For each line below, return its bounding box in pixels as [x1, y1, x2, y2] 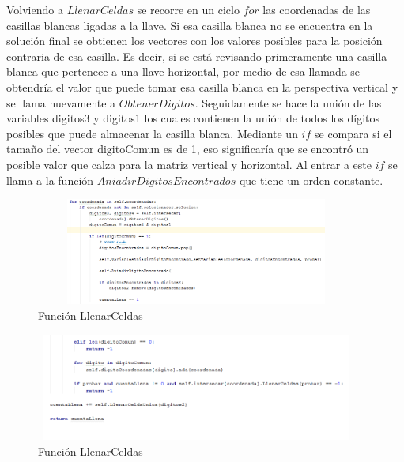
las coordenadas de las [262, 2, 371, 17]
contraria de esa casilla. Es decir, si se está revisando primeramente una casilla [6, 47, 387, 64]
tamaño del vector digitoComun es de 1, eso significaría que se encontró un [6, 141, 369, 157]
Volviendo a [6, 2, 63, 17]
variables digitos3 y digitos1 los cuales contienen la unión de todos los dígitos [6, 110, 379, 126]
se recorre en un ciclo [137, 2, 240, 17]
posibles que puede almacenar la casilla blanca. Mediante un [6, 125, 298, 141]
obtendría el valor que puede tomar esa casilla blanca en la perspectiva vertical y [6, 78, 398, 95]
